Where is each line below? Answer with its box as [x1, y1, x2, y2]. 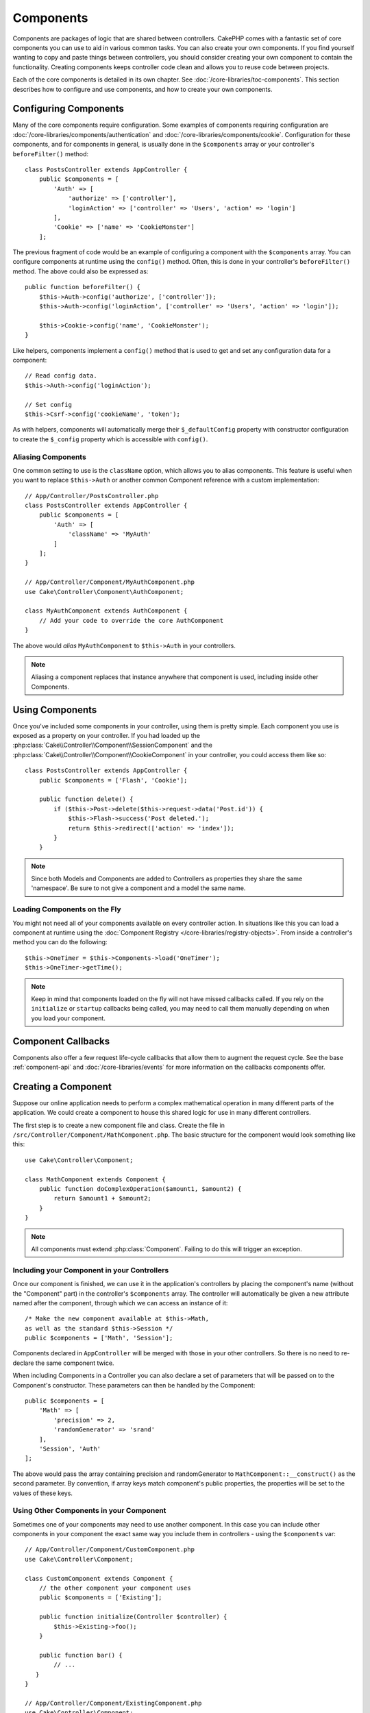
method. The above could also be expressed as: [12, 267, 149, 275]
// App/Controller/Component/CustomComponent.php [25, 1546, 195, 1553]
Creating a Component [12, 1081, 112, 1092]
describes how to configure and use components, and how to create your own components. [12, 85, 273, 93]
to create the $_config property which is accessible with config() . [12, 435, 208, 443]
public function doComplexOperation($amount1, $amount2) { [38, 1185, 242, 1193]
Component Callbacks [12, 1035, 110, 1047]
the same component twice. [35, 1359, 114, 1367]
